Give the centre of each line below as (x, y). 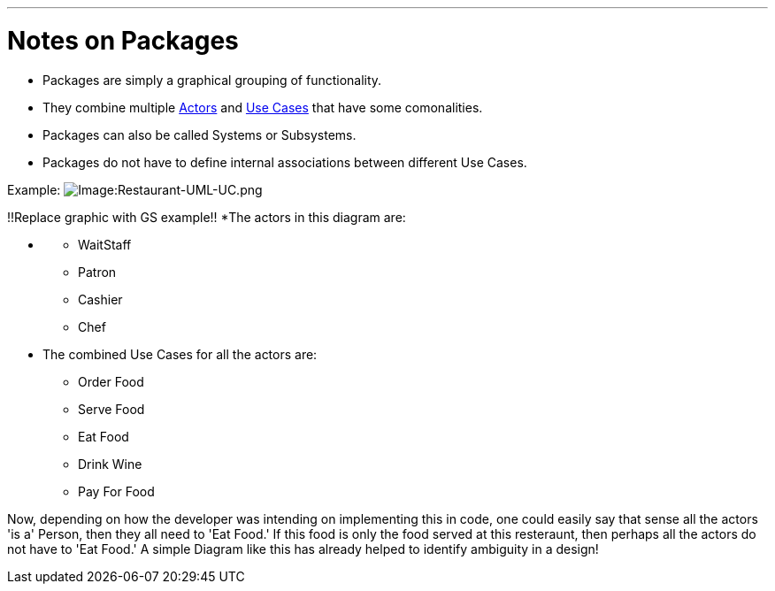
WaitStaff (105, 244)
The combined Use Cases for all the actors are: (180, 354)
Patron (97, 272)
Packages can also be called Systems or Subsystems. (200, 134)
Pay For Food (116, 491)
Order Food (111, 381)
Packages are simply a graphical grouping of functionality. (212, 80)
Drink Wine (110, 464)
